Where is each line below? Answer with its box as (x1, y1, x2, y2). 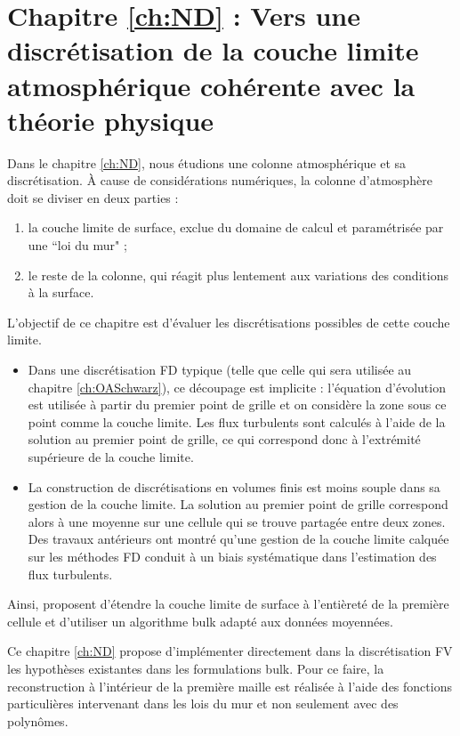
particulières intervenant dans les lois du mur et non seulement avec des (7, 694, 399, 713)
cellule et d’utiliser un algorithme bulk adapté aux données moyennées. (7, 611, 393, 630)
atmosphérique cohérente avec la (7, 67, 416, 103)
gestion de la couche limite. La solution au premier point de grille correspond (28, 495, 448, 514)
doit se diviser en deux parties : (7, 188, 179, 206)
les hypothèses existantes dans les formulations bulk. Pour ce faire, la (7, 659, 384, 677)
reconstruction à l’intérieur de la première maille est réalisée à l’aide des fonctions (7, 676, 452, 695)
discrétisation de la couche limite (7, 32, 419, 69)
